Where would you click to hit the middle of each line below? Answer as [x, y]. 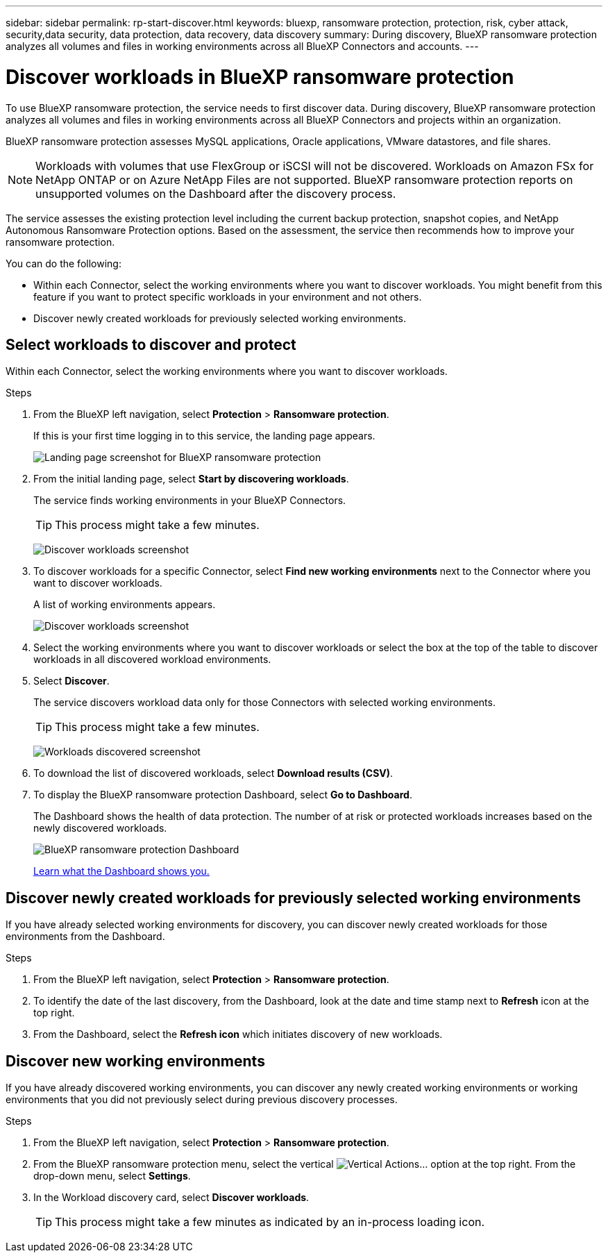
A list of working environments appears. [125, 605]
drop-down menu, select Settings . [112, 1176]
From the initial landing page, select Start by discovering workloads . [191, 479]
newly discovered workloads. [100, 828]
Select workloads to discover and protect [151, 344]
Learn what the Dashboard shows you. [121, 871]
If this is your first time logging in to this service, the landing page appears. [204, 436]
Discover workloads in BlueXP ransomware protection [260, 77]
